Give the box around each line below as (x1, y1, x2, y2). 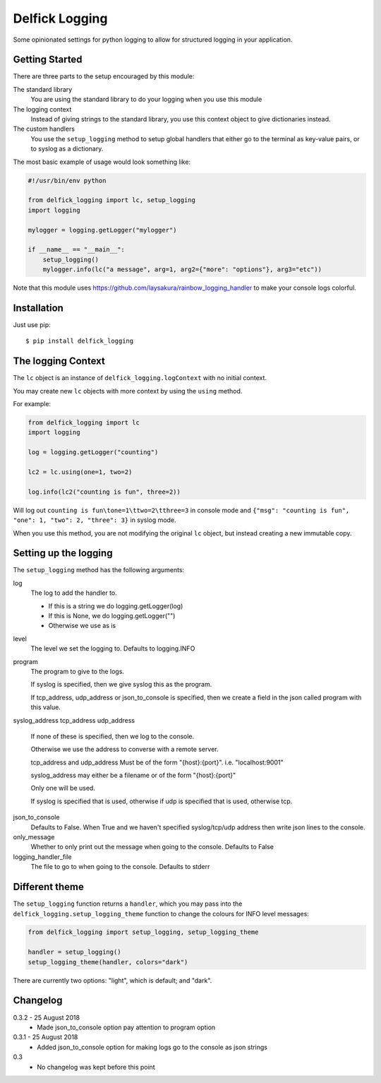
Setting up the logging (13, 548, 113, 560)
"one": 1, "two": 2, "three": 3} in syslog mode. (13, 516, 176, 524)
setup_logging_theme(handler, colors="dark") (28, 958, 188, 966)
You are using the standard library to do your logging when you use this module (30, 95, 262, 104)
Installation (13, 302, 64, 314)
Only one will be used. (30, 784, 95, 793)
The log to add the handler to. (30, 588, 118, 597)
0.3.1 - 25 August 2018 (13, 1033, 78, 1041)
